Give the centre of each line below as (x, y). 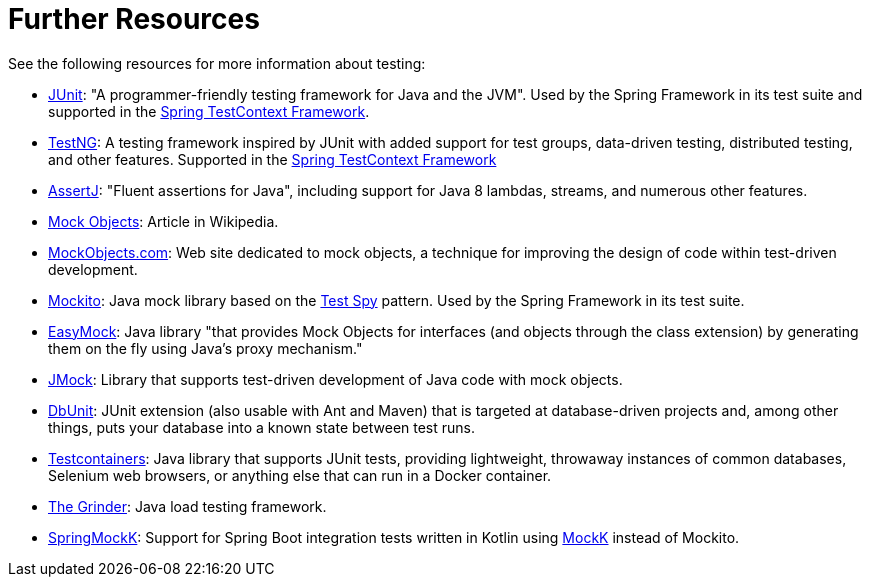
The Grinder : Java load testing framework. (187, 506)
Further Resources (134, 19)
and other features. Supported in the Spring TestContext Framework (272, 159)
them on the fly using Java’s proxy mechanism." (205, 348)
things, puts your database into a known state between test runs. (262, 427)
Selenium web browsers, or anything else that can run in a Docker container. (300, 475)
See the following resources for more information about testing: (217, 63)
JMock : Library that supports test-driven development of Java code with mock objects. (335, 379)
